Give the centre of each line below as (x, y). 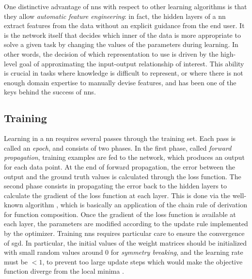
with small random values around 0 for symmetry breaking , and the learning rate (124, 252)
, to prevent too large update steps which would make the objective (142, 261)
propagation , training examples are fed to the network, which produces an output (124, 157)
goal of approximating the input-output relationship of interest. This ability (132, 63)
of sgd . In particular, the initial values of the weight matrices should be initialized (125, 242)
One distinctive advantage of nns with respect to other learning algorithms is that (126, 6)
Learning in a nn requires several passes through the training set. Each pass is (120, 138)
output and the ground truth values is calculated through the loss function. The (123, 176)
